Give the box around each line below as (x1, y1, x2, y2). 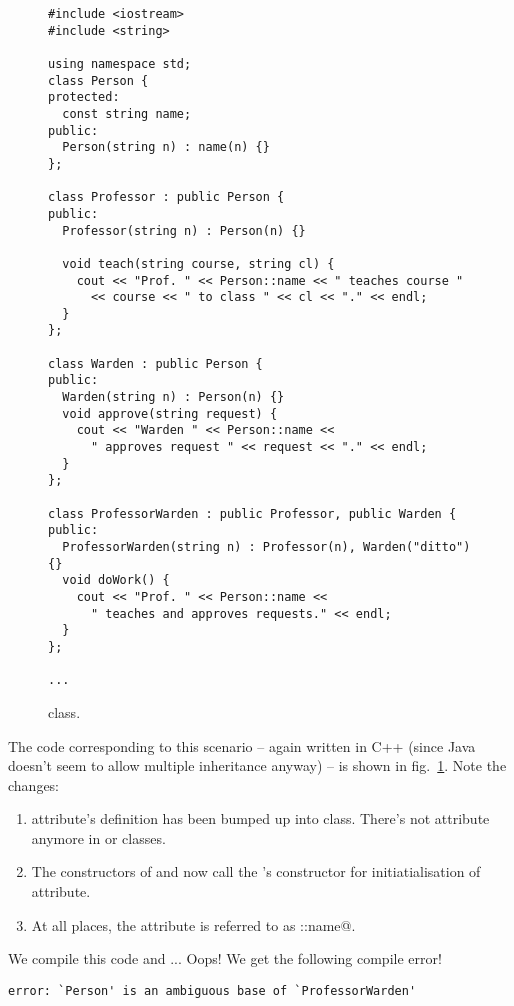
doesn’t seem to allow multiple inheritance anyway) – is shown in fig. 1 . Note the (8, 755, 507, 776)
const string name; (62, 106, 192, 121)
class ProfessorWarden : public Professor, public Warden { (48, 506, 457, 521)
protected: (48, 90, 120, 105)
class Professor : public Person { (48, 190, 285, 205)
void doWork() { (62, 573, 170, 588)
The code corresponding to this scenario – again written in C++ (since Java (8, 735, 476, 756)
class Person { (48, 73, 149, 88)
